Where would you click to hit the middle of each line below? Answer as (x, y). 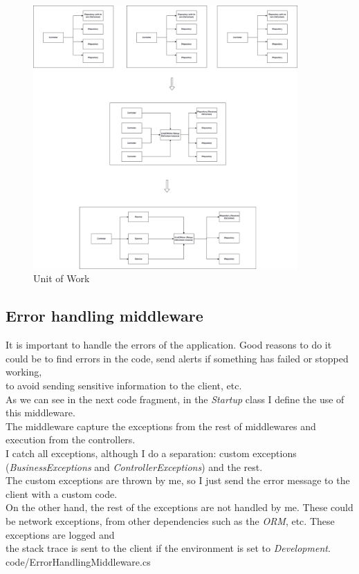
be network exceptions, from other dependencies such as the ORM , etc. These (170, 520)
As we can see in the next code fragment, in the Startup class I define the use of (175, 399)
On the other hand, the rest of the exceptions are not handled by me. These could (179, 507)
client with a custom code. (62, 493)
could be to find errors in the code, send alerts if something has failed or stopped (177, 358)
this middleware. (40, 413)
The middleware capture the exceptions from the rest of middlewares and (161, 426)
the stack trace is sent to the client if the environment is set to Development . (168, 548)
